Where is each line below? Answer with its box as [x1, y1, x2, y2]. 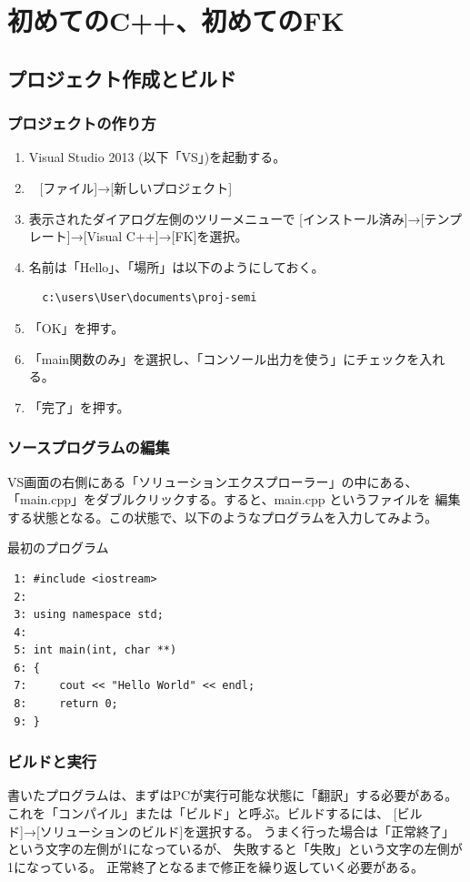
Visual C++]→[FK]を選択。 [86, 227, 248, 246]
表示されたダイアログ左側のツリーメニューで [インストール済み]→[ [28, 208, 425, 228]
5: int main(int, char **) [14, 644, 177, 657]
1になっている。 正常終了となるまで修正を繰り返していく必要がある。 [7, 857, 425, 876]
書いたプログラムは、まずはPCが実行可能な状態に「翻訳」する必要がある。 [7, 786, 458, 805]
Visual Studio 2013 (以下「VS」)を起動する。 [28, 147, 286, 167]
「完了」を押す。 [28, 397, 130, 416]
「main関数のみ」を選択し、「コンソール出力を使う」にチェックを [28, 349, 420, 368]
